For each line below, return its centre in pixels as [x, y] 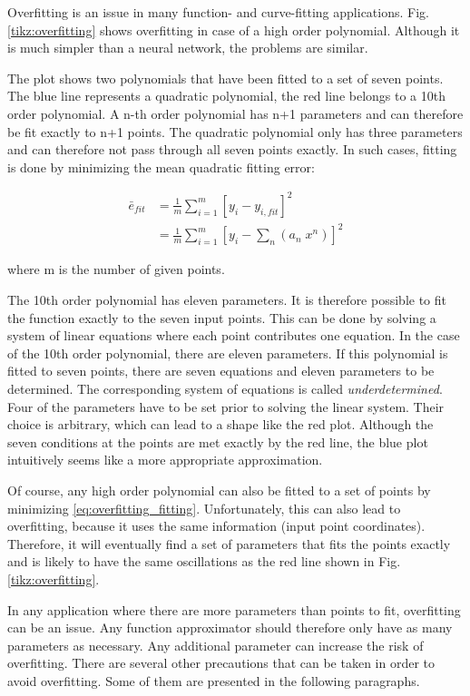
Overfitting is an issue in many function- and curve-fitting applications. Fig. [218, 12]
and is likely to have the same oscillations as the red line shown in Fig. [204, 561]
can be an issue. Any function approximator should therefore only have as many [230, 627]
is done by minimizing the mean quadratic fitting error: [161, 167]
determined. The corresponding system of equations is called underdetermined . [225, 388]
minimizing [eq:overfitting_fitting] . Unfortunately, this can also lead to [204, 508]
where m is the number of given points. [116, 269]
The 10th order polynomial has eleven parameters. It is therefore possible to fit [227, 299]
